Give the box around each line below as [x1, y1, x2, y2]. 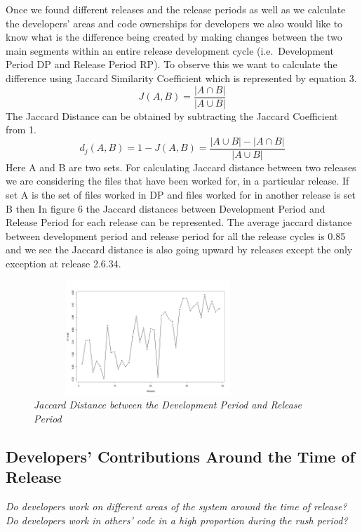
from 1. [6, 122, 36, 137]
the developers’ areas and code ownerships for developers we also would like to [6, 15, 343, 30]
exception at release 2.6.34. [6, 256, 121, 271]
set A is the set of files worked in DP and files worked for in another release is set [6, 187, 356, 202]
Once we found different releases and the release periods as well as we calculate [6, 2, 346, 16]
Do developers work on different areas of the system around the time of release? [6, 499, 347, 514]
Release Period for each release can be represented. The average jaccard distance [6, 215, 352, 230]
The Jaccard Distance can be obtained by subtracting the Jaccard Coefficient [6, 108, 338, 123]
